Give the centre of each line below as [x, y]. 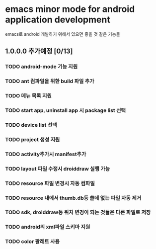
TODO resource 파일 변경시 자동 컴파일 [50, 183]
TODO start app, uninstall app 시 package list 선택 [65, 110]
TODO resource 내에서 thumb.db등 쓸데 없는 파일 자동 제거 [73, 198]
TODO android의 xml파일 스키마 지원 [48, 227]
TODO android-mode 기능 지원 [41, 67]
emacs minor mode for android [70, 9]
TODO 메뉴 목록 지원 [29, 96]
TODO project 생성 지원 [33, 139]
